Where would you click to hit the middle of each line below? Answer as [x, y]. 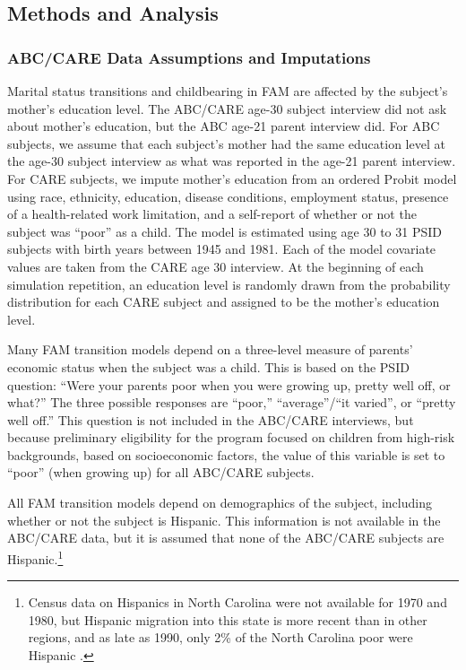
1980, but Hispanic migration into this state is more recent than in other [228, 619]
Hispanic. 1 [35, 557]
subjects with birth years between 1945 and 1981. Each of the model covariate [222, 249]
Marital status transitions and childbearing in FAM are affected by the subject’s [228, 91]
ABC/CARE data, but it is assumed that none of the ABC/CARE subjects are [226, 538]
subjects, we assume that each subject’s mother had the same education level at [226, 143]
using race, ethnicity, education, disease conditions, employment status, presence [228, 196]
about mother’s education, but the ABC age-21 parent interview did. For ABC [224, 126]
